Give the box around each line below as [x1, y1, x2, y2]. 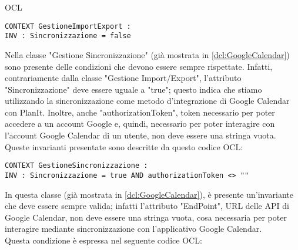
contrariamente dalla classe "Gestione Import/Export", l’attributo [5, 72, 242, 84]
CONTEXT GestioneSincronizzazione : [5, 161, 148, 170]
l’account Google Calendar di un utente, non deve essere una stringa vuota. [5, 129, 276, 141]
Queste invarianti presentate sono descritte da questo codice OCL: [5, 140, 243, 153]
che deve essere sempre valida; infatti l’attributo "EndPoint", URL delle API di [5, 200, 289, 212]
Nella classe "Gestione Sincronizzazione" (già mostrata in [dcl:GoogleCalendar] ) [5, 48, 290, 60]
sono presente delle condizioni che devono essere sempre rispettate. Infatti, [5, 60, 273, 72]
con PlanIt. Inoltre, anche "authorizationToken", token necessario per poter [5, 106, 275, 118]
